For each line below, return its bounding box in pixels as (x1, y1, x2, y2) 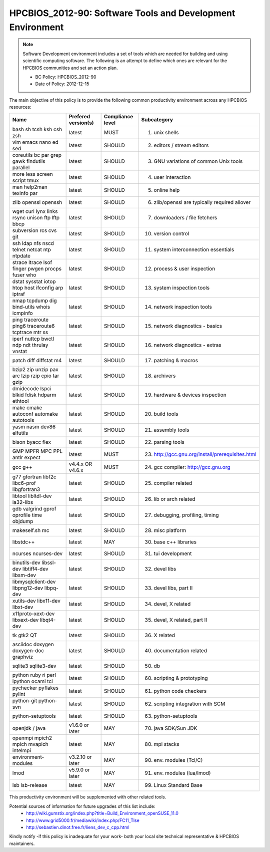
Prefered (68, 113, 90, 120)
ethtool (12, 398, 29, 405)
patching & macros (153, 357, 198, 364)
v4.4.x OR (68, 461, 92, 468)
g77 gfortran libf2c (12, 473, 57, 480)
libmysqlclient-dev (12, 579, 56, 586)
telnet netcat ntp (12, 246, 51, 253)
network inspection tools (153, 304, 212, 311)
